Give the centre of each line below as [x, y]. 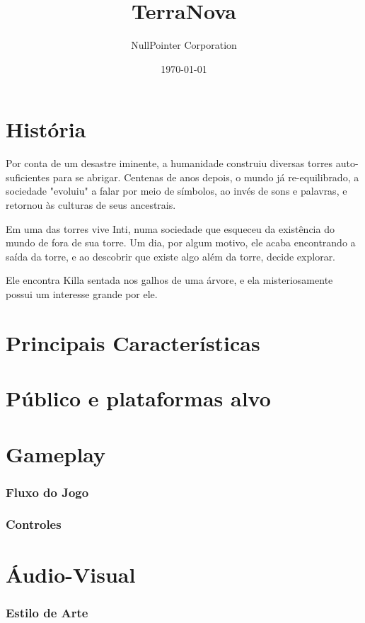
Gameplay [56, 453]
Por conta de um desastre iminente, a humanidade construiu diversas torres [169, 163]
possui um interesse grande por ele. [82, 294]
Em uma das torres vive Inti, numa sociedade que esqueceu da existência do [170, 228]
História [46, 129]
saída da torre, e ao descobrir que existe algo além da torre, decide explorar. [171, 256]
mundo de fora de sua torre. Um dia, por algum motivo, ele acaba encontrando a [181, 242]
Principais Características [133, 342]
